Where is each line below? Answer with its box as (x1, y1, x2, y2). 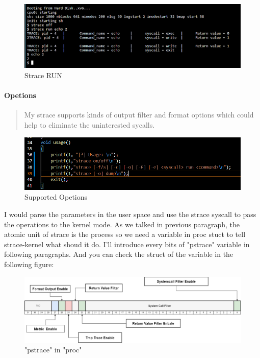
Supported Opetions (24, 192, 88, 202)
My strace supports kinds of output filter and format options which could (24, 109, 254, 120)
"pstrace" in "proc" (24, 344, 82, 355)
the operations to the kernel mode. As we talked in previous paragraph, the (4, 219, 240, 229)
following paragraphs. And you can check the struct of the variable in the (4, 249, 233, 259)
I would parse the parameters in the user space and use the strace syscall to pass (4, 209, 256, 219)
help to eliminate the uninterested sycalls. (24, 120, 155, 130)
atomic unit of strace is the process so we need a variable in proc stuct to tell (4, 229, 246, 240)
